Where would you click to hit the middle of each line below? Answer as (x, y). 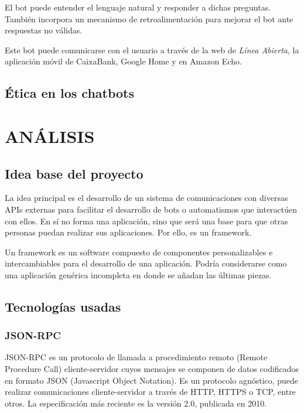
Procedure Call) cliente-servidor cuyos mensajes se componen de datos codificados (152, 369)
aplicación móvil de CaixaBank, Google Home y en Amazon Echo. (123, 61)
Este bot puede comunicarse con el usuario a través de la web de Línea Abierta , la (152, 50)
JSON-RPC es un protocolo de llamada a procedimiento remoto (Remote (136, 357)
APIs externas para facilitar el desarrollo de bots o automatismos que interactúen (151, 209)
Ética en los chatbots (70, 93)
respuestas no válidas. (44, 30)
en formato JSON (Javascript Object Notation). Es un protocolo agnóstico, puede (152, 380)
